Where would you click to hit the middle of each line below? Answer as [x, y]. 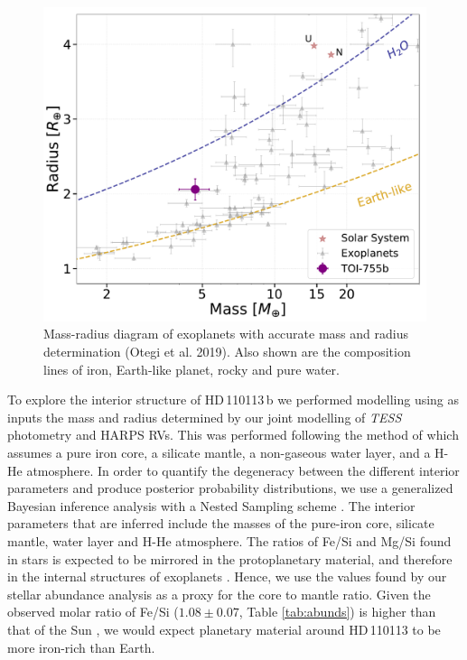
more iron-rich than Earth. [81, 647]
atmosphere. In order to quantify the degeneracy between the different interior [243, 470]
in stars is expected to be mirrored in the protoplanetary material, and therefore [230, 558]
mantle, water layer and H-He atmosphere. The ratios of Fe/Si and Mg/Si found [229, 540]
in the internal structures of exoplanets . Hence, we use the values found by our [227, 576]
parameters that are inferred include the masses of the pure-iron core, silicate [221, 523]
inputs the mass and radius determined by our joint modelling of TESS [205, 417]
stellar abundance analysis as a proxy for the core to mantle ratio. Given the [219, 594]
